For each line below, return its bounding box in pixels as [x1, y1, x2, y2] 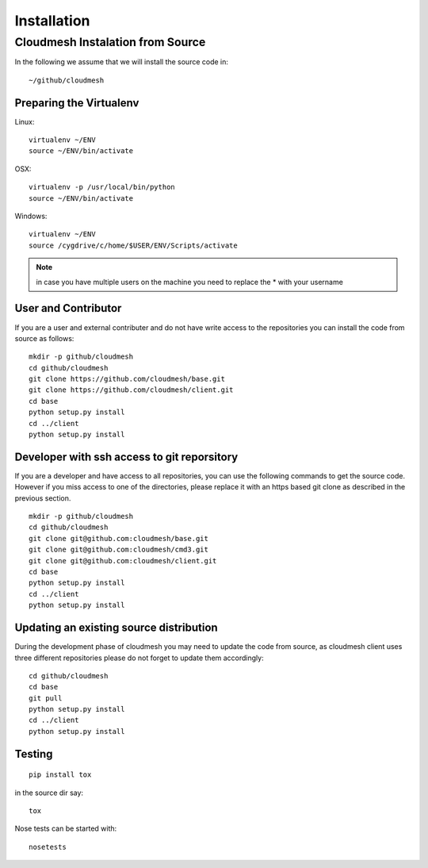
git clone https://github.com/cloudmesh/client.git [29, 386, 234, 394]
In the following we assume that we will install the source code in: [14, 57, 229, 67]
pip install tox [29, 770, 92, 779]
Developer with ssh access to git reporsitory [14, 450, 239, 463]
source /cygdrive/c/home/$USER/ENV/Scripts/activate [29, 240, 238, 250]
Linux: [14, 117, 35, 126]
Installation [14, 12, 90, 29]
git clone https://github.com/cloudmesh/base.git [29, 374, 226, 384]
